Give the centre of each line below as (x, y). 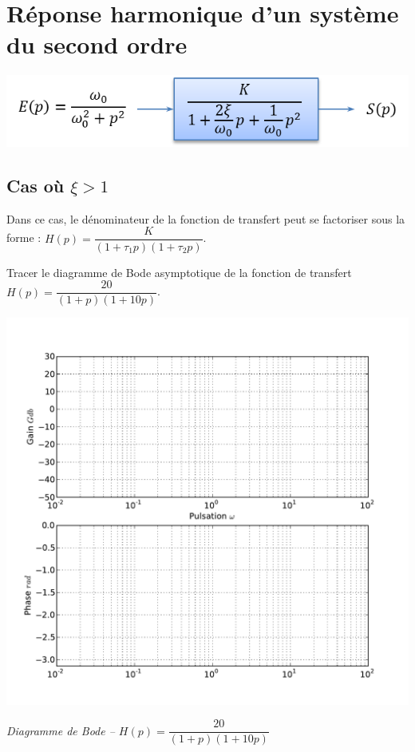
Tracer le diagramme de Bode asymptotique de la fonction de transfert (179, 272)
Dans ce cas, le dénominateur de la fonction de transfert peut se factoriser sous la (206, 218)
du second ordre (97, 44)
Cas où (36, 186)
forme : (24, 237)
